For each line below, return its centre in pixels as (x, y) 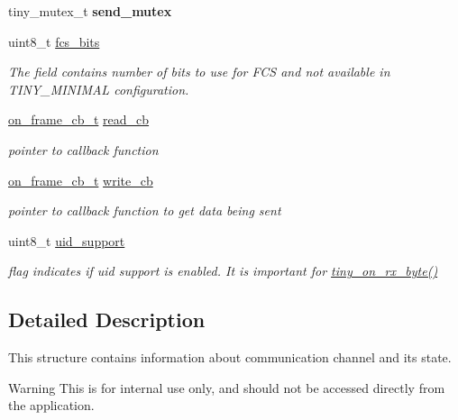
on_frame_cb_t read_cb (79, 119)
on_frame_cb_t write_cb (81, 180)
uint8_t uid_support (67, 240)
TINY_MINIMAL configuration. (99, 89)
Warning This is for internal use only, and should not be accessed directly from (227, 387)
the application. (51, 405)
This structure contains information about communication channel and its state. (230, 357)
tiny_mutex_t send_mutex (90, 11)
